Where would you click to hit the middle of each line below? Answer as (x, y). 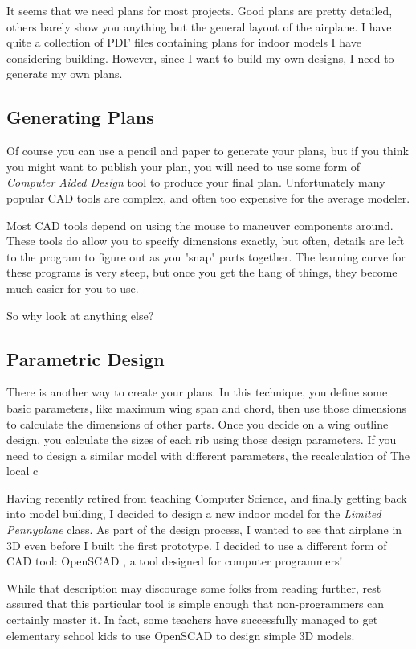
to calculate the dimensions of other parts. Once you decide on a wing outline (198, 423)
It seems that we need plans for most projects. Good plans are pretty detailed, (200, 10)
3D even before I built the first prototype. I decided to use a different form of (197, 545)
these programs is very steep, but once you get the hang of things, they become (202, 272)
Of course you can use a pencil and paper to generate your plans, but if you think (208, 151)
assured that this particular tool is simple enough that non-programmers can (196, 604)
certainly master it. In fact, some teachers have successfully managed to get (192, 620)
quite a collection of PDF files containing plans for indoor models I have (184, 42)
